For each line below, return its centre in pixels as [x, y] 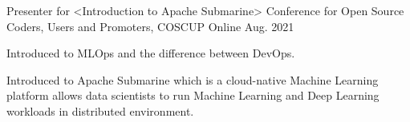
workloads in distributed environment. [100, 110]
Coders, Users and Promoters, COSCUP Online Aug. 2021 [150, 26]
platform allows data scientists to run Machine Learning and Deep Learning [193, 95]
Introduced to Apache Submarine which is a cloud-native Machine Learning [193, 79]
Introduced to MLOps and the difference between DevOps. [151, 53]
